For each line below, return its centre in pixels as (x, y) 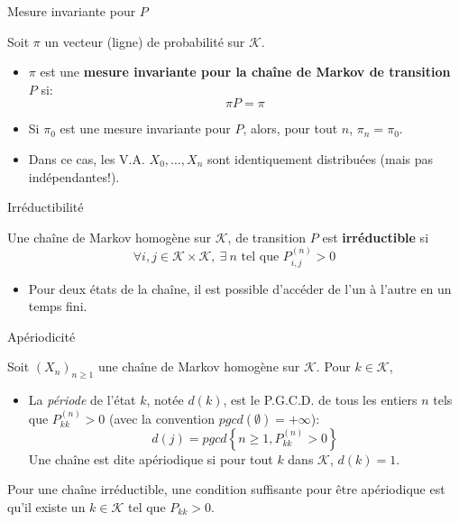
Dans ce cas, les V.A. (87, 158)
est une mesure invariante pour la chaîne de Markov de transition (245, 72)
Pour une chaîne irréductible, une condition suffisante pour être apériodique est (226, 489)
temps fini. (58, 306)
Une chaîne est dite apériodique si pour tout (151, 458)
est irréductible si (376, 237)
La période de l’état (82, 400)
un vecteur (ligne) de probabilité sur (145, 41)
